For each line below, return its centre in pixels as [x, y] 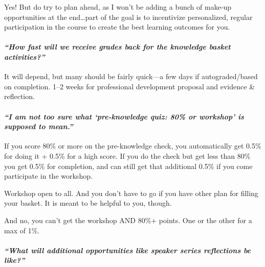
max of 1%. [22, 230]
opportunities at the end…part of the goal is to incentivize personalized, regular [128, 17]
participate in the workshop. [48, 176]
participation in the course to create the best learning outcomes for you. [117, 27]
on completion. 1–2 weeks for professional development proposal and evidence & [130, 86]
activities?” [25, 56]
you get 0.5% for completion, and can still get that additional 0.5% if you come [128, 166]
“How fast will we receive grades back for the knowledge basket [117, 47]
